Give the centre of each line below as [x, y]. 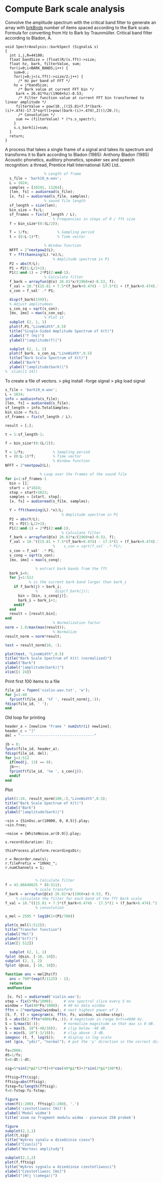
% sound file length [65, 201]
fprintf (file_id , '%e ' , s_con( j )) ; [46, 771]
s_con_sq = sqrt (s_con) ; [34, 309]
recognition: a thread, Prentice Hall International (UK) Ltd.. [63, 165]
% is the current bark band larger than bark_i [78, 582]
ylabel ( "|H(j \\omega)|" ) [31, 1176]
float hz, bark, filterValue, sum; [45, 64]
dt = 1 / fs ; [14, 1055]
